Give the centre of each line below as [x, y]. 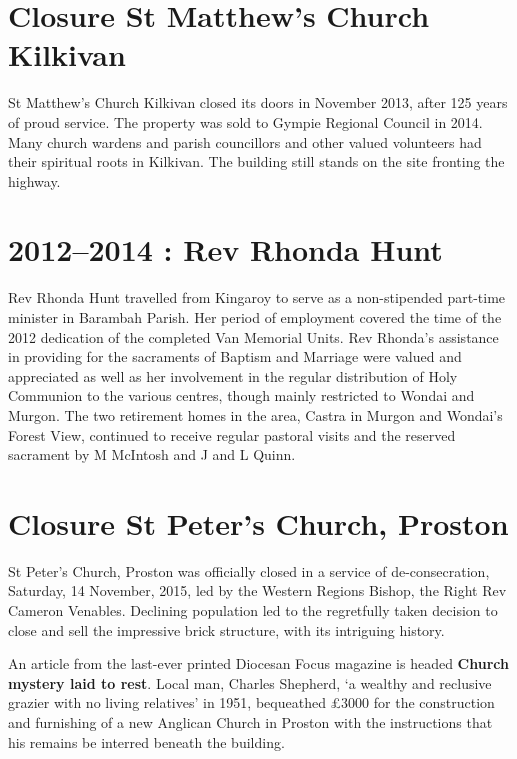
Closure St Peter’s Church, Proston [258, 522]
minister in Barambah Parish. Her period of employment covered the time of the [255, 317]
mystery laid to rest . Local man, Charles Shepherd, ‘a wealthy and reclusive [250, 682]
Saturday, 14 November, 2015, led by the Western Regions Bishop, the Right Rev [257, 590]
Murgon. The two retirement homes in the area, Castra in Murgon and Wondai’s [255, 414]
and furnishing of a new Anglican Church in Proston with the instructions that [250, 722]
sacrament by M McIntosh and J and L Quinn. [152, 454]
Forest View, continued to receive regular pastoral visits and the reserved [232, 434]
